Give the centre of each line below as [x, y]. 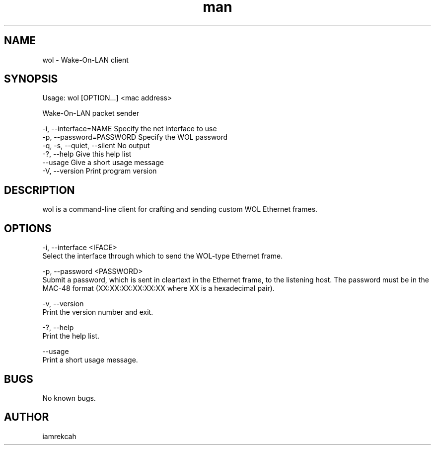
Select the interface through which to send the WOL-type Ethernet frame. [163, 256]
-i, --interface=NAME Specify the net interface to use [130, 129]
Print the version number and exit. [98, 312]
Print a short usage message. [90, 360]
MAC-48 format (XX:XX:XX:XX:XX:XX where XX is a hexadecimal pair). [158, 288]
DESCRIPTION [39, 190]
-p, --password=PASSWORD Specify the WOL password [135, 137]
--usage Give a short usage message [103, 163]
